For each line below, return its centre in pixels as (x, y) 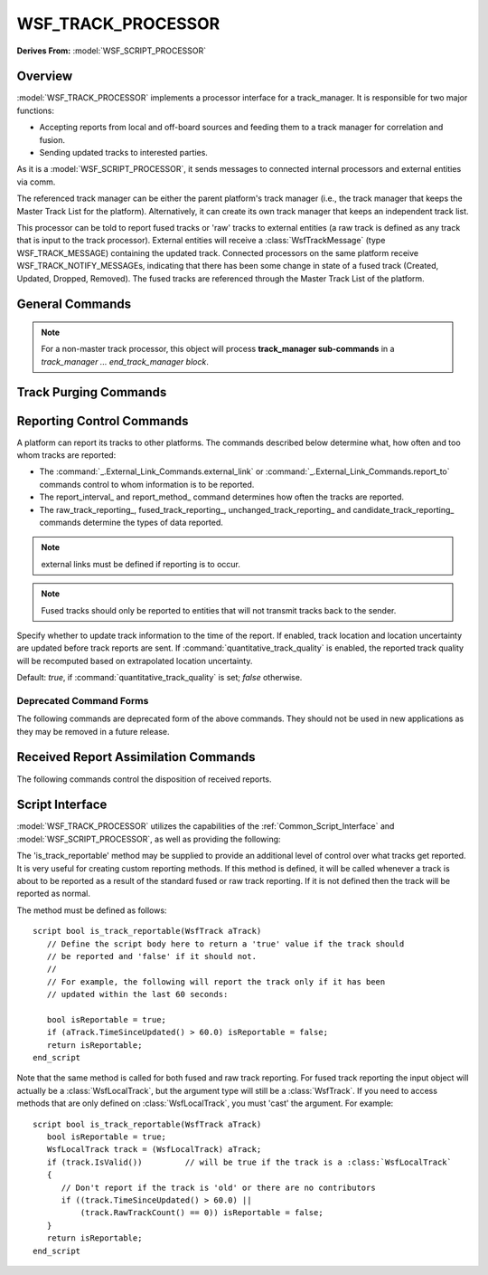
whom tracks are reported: (66, 455)
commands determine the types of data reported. (131, 522)
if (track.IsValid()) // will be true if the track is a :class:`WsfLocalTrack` (249, 1162)
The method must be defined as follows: (92, 910)
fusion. (52, 139)
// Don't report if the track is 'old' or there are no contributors (218, 1187)
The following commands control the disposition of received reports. (144, 779)
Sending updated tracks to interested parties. (123, 153)
